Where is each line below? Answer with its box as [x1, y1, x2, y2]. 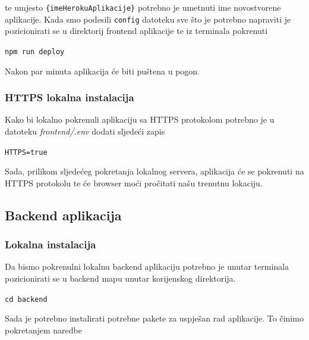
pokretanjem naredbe [5, 323, 82, 336]
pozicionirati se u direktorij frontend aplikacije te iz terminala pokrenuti [5, 24, 268, 37]
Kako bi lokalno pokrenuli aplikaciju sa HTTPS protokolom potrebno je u [5, 113, 275, 126]
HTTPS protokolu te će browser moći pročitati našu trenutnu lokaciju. [5, 176, 263, 189]
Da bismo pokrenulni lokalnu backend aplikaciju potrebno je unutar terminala [5, 260, 289, 273]
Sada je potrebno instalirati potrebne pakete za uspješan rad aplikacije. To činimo [5, 312, 304, 325]
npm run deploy [5, 47, 65, 56]
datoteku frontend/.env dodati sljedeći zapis [5, 124, 165, 137]
